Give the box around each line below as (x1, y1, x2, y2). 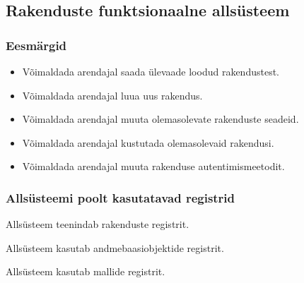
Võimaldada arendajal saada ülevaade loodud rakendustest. (22, 64, 279, 78)
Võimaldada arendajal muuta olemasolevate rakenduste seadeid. (22, 112, 299, 126)
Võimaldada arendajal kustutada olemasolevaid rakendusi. (22, 135, 274, 150)
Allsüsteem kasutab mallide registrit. (6, 264, 165, 279)
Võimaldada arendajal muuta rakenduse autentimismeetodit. (22, 159, 285, 174)
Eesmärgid (6, 36, 67, 54)
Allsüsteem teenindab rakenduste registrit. (6, 217, 189, 231)
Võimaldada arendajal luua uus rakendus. (22, 88, 203, 102)
